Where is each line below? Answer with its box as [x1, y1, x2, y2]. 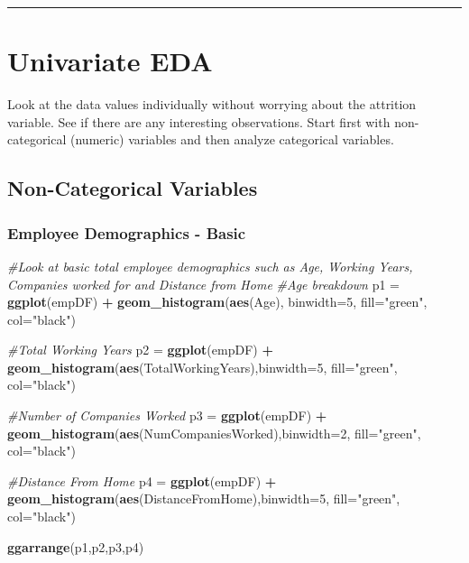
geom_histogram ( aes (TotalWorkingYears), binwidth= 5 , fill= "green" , [7, 357, 398, 376]
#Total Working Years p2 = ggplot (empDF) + [7, 340, 273, 359]
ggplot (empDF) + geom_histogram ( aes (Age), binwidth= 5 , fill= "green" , [7, 292, 428, 311]
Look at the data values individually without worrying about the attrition [7, 95, 417, 114]
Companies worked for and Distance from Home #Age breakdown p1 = [7, 274, 400, 293]
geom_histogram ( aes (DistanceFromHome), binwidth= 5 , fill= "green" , [7, 489, 400, 508]
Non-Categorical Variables [7, 174, 258, 202]
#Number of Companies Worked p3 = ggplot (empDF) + [7, 406, 327, 425]
